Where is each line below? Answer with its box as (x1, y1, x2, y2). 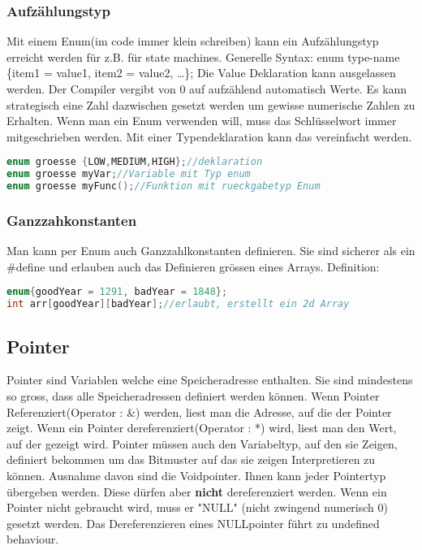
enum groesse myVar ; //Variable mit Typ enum (6, 168, 251, 180)
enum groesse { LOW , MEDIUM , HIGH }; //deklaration (6, 156, 263, 168)
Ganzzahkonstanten (6, 210, 137, 230)
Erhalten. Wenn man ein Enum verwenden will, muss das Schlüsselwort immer (6, 112, 397, 129)
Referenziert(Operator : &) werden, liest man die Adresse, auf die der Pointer (6, 403, 392, 420)
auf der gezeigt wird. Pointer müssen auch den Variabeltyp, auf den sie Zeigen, (6, 435, 398, 452)
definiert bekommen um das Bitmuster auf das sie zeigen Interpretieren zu (6, 451, 376, 468)
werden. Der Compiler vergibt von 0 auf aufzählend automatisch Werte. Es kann (6, 80, 407, 97)
